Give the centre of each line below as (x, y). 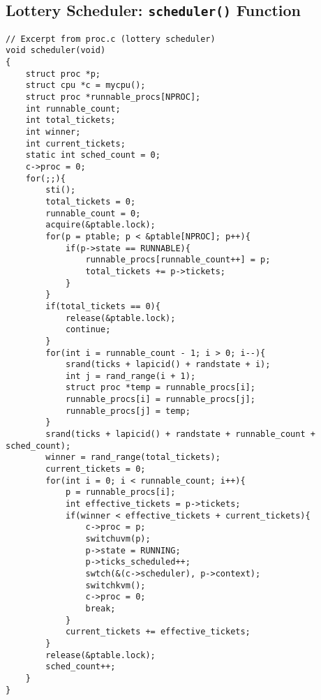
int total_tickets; (70, 120)
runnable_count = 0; (93, 213)
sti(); (61, 190)
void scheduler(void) (56, 51)
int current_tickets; (75, 143)
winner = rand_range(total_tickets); (133, 457)
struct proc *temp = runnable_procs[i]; (160, 388)
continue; (88, 330)
